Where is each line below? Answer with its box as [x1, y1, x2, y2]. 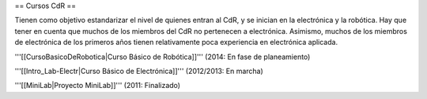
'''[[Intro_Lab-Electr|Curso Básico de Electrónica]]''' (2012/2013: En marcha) [14, 66, 264, 75]
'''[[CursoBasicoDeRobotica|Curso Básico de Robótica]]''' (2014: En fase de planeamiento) [14, 52, 311, 61]
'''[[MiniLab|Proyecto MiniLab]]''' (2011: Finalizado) [14, 81, 181, 90]
